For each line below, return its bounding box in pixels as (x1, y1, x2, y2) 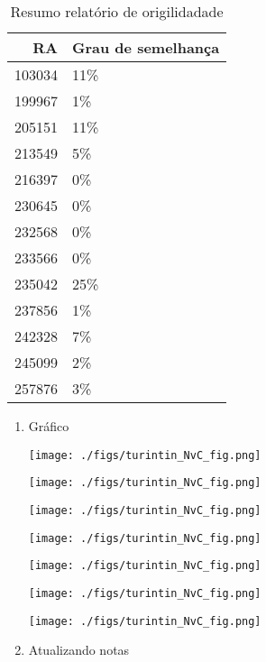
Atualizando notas (28, 640, 130, 659)
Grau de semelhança (72, 37, 220, 58)
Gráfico (28, 417, 69, 435)
